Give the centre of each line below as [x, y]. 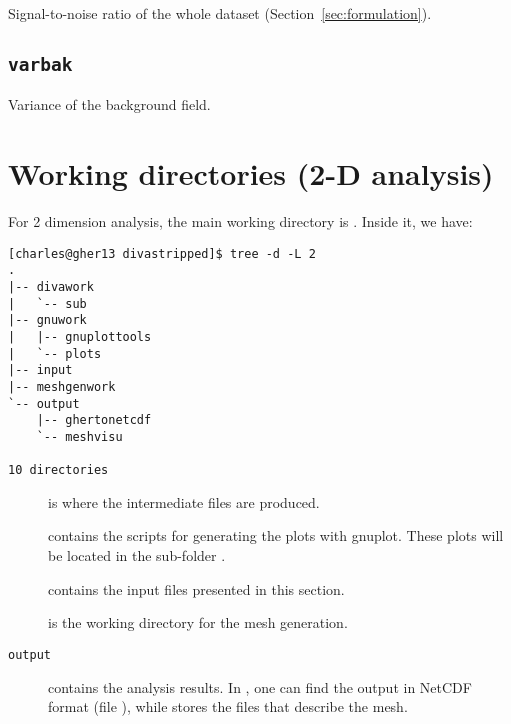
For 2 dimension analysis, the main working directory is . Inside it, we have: [240, 221]
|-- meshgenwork [62, 386]
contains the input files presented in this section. [196, 588]
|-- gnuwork [47, 320]
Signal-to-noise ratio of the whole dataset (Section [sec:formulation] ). [220, 13]
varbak [40, 64]
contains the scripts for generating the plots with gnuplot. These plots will [276, 535]
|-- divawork [51, 287]
